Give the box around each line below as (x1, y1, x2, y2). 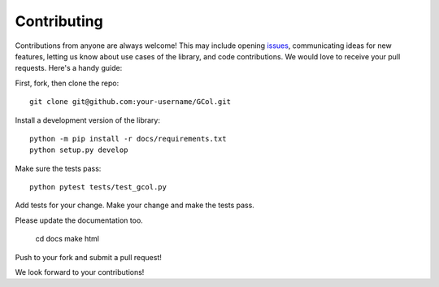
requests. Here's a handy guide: (15, 63, 123, 73)
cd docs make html (35, 234, 99, 244)
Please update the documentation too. (15, 215, 144, 225)
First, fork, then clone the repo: (15, 78, 120, 88)
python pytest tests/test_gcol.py (29, 183, 167, 192)
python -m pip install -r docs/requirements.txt (29, 134, 227, 143)
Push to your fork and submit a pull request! (15, 252, 162, 262)
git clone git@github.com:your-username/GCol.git (29, 98, 232, 107)
